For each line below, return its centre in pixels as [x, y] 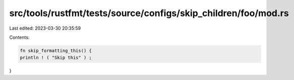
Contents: [19, 37]
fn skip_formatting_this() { [56, 51]
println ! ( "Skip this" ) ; [56, 58]
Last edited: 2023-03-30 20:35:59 [45, 28]
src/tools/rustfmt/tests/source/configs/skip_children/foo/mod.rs [149, 13]
